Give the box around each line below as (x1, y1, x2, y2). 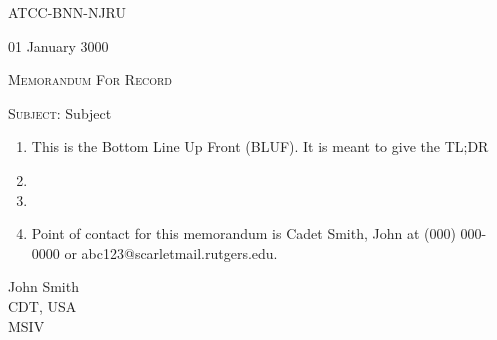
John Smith (8, 276, 79, 297)
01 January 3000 (8, 35, 109, 56)
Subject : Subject (8, 102, 112, 123)
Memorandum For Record (8, 69, 172, 90)
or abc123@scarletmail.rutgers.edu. (64, 242, 278, 263)
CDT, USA (8, 295, 77, 316)
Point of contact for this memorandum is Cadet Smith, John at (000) (31, 223, 456, 244)
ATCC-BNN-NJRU (8, 2, 127, 22)
